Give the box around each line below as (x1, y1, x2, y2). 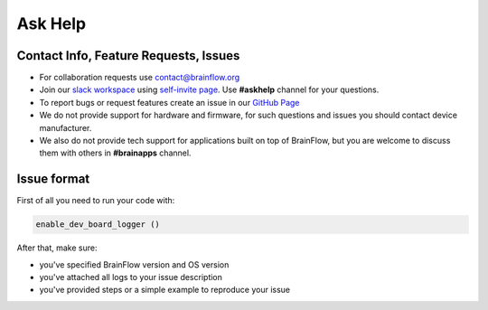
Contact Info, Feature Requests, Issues (16, 48, 240, 63)
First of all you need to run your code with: (16, 195, 175, 206)
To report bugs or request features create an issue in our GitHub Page (39, 97, 300, 108)
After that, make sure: (16, 242, 98, 253)
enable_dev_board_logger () (35, 220, 160, 230)
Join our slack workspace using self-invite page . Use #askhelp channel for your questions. (39, 84, 380, 95)
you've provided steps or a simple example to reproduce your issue (39, 285, 291, 296)
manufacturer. (39, 122, 92, 133)
